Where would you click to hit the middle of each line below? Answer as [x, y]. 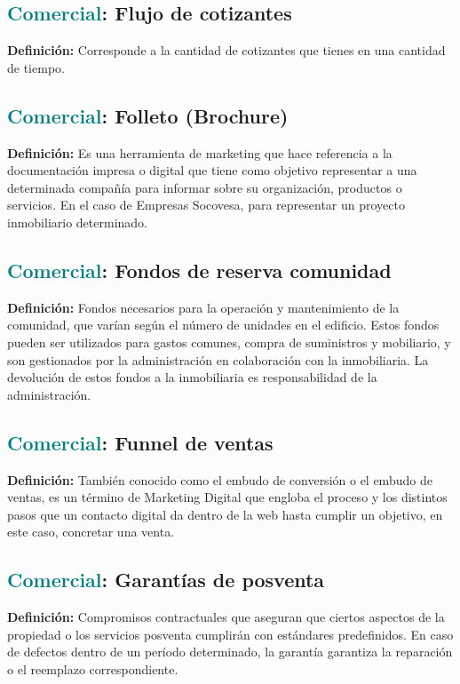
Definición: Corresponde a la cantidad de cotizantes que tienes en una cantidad [226, 50]
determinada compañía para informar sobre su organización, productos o [205, 187]
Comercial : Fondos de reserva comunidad [199, 270]
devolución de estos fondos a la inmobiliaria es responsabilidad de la [192, 377]
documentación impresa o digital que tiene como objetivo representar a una [212, 170]
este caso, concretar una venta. [91, 532]
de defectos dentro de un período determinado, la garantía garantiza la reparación [230, 652]
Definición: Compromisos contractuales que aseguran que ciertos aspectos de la [226, 617]
